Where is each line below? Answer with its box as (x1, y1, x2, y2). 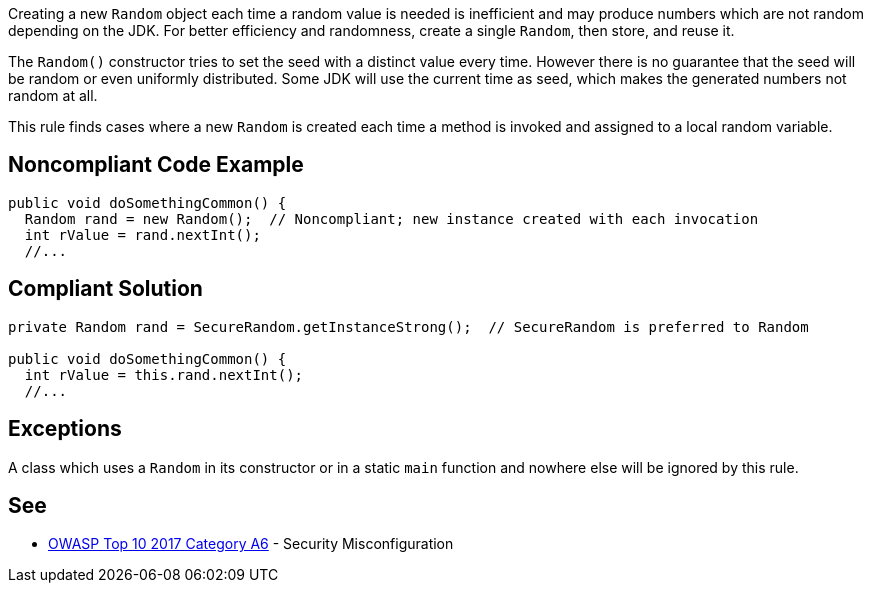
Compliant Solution (8, 276, 203, 302)
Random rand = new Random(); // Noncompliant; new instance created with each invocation (24, 210, 759, 227)
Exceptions (8, 416, 122, 442)
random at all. (8, 87, 98, 104)
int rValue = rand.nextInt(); (24, 226, 261, 243)
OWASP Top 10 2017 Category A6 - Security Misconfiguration (48, 535, 454, 553)
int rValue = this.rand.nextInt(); (24, 366, 304, 383)
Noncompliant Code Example (8, 152, 304, 178)
